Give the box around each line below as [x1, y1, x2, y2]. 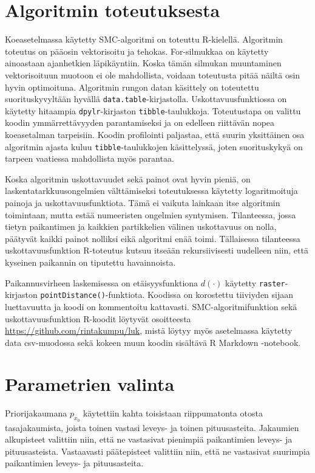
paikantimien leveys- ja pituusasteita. [5, 457, 144, 469]
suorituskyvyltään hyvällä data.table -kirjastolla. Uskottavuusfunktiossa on [5, 92, 287, 105]
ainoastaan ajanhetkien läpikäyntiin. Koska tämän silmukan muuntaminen [5, 57, 282, 69]
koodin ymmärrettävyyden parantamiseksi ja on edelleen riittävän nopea [5, 116, 275, 129]
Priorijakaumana [5, 407, 67, 419]
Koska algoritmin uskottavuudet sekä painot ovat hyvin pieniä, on [5, 172, 251, 185]
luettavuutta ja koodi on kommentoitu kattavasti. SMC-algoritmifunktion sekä [5, 300, 297, 312]
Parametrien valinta [5, 371, 175, 396]
